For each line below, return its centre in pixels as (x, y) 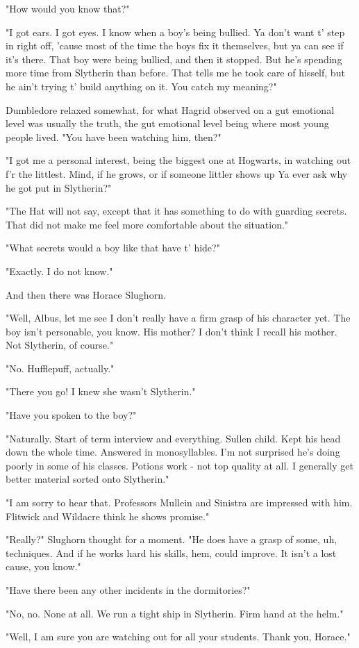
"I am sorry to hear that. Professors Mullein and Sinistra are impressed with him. (179, 502)
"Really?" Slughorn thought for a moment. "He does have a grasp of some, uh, (172, 539)
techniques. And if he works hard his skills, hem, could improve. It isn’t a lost (171, 553)
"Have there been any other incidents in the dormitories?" (128, 590)
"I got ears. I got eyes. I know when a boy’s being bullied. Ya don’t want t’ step (175, 32)
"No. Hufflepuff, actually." (60, 368)
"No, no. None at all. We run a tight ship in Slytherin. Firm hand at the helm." (175, 613)
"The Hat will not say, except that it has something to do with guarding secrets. (176, 211)
